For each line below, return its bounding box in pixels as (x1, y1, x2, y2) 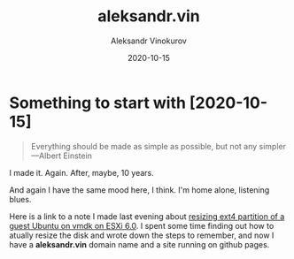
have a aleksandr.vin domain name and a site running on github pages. (9, 239, 270, 249)
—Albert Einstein (30, 150, 93, 161)
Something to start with (9, 93, 186, 112)
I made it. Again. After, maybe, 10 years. (9, 167, 154, 178)
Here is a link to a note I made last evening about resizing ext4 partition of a (9, 210, 285, 222)
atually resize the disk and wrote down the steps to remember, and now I (9, 230, 275, 240)
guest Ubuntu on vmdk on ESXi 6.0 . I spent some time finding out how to (9, 220, 275, 231)
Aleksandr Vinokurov (110, 35, 188, 46)
